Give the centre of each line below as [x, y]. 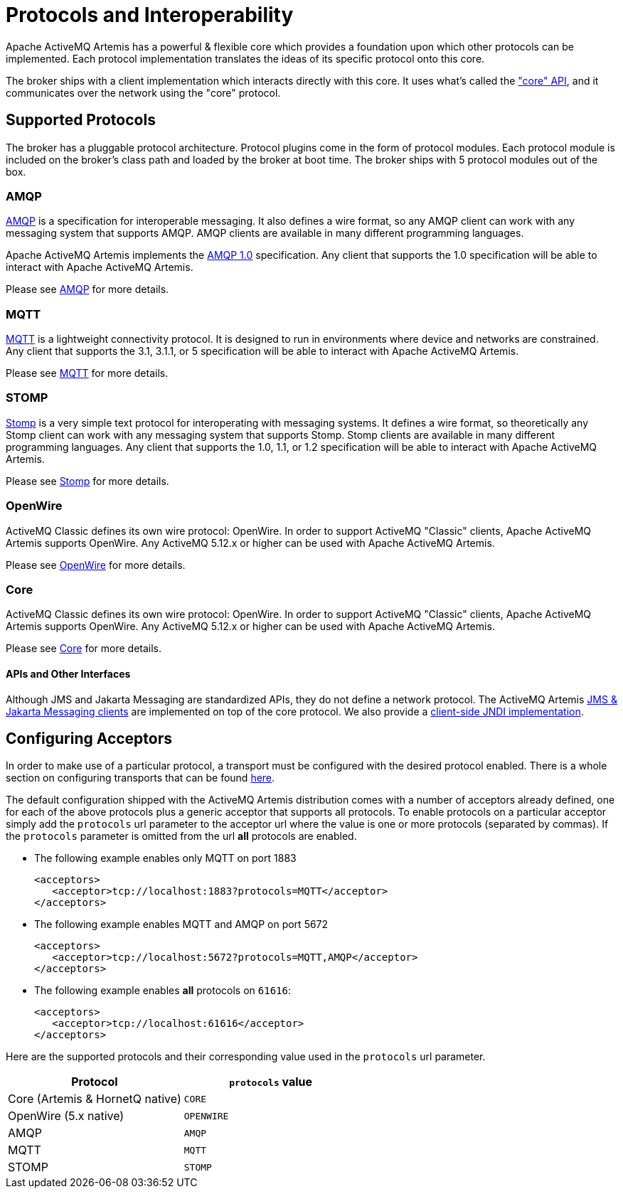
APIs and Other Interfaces [68, 673]
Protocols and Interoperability [150, 15]
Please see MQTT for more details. [87, 373]
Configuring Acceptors [89, 738]
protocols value [271, 1082]
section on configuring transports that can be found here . [140, 778]
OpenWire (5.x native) [66, 1116]
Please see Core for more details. [84, 649]
